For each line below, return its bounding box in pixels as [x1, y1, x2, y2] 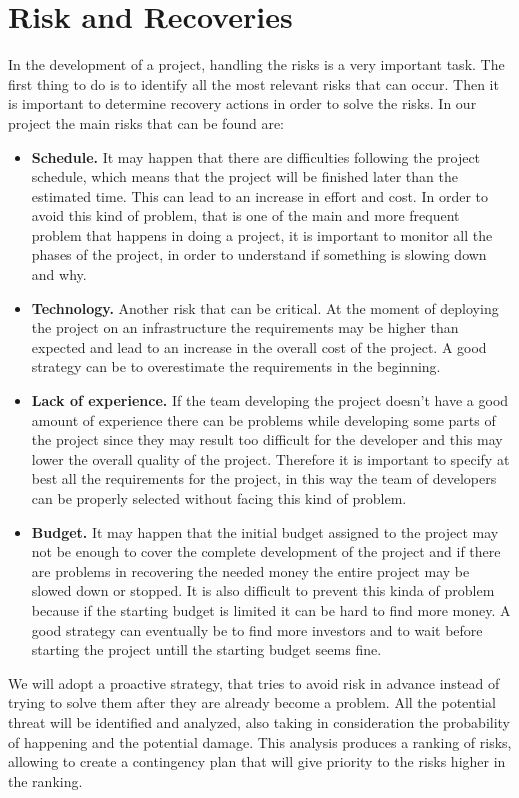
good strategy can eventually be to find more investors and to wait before [31, 619, 483, 640]
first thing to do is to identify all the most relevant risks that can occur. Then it [8, 73, 499, 94]
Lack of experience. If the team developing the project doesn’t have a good [31, 390, 509, 411]
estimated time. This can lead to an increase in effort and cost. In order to [31, 185, 488, 206]
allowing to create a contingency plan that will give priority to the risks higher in [8, 751, 506, 772]
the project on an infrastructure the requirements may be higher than [31, 317, 459, 338]
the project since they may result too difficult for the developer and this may [31, 429, 503, 450]
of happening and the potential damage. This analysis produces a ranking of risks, [8, 731, 512, 752]
